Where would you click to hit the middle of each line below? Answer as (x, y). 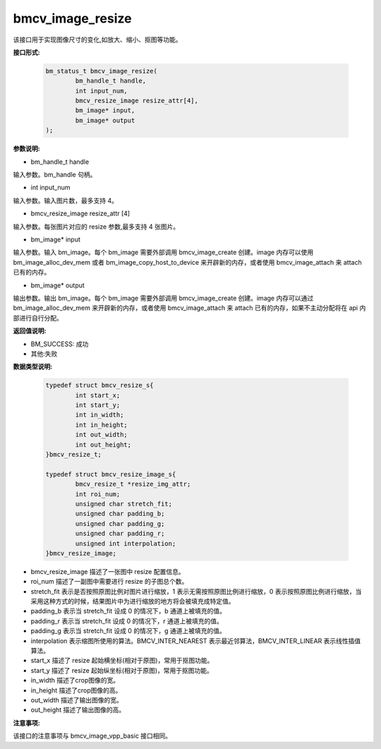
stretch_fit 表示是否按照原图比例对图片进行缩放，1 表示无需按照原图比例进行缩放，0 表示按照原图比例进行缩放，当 (196, 591)
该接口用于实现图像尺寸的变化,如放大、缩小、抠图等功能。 (98, 40)
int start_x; (98, 395)
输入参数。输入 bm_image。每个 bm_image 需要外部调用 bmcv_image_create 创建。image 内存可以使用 (163, 252)
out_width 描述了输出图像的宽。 (77, 700)
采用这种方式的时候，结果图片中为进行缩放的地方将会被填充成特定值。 (133, 601)
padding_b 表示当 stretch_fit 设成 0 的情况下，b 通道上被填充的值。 (128, 611)
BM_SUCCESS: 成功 (60, 344)
